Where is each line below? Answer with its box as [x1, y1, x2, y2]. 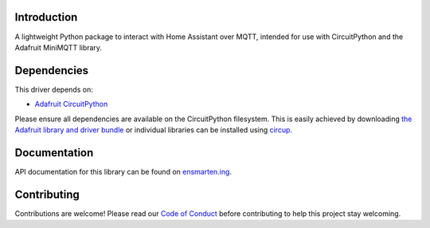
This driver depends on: [14, 85, 93, 94]
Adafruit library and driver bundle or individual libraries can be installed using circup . [14, 124, 293, 135]
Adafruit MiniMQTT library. [14, 42, 103, 52]
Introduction [14, 10, 78, 24]
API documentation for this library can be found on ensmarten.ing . [14, 167, 233, 176]
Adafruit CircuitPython [34, 100, 108, 109]
